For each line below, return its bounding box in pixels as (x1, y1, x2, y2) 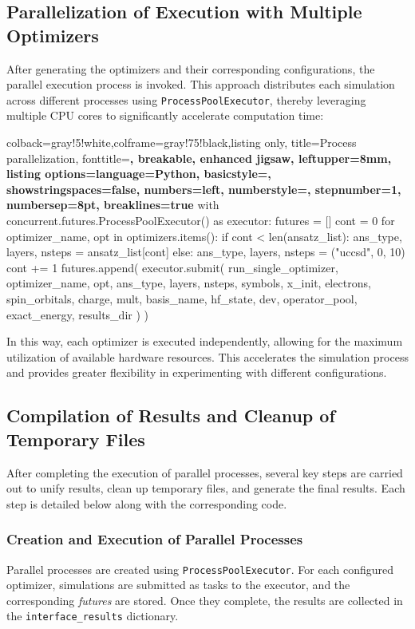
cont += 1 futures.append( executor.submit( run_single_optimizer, (6, 259, 338, 275)
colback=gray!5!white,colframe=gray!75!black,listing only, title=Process (6, 134, 357, 151)
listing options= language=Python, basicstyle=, (6, 165, 271, 182)
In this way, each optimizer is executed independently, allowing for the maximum (6, 333, 403, 350)
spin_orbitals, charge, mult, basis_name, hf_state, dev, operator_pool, (6, 290, 358, 307)
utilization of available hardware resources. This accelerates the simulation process (6, 348, 409, 365)
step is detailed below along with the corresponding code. (6, 495, 287, 512)
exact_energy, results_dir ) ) (6, 306, 148, 322)
